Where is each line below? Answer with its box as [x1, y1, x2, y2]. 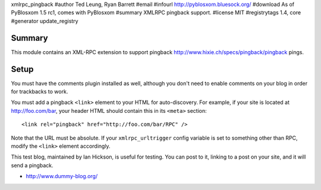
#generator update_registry [11, 17, 78, 24]
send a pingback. [11, 161, 53, 169]
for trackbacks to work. [11, 88, 68, 95]
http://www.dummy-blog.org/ [26, 173, 98, 180]
